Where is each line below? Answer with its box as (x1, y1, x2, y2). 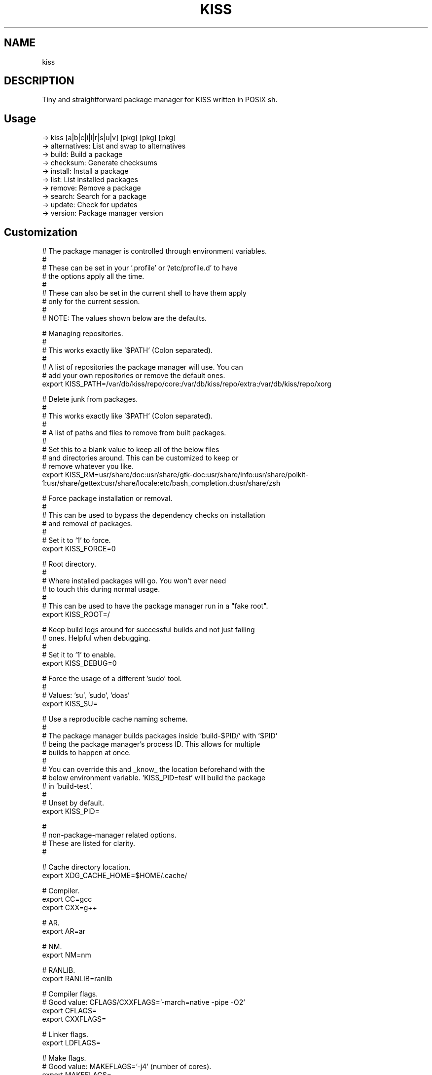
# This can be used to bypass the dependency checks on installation (42, 511, 265, 520)
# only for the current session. (42, 297, 140, 306)
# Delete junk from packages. (42, 395, 138, 404)
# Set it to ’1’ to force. (42, 536, 111, 545)
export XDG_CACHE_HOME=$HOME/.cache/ (42, 871, 187, 880)
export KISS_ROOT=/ (42, 610, 110, 619)
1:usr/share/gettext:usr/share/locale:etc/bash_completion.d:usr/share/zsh (42, 479, 281, 488)
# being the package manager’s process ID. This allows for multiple (42, 740, 260, 749)
